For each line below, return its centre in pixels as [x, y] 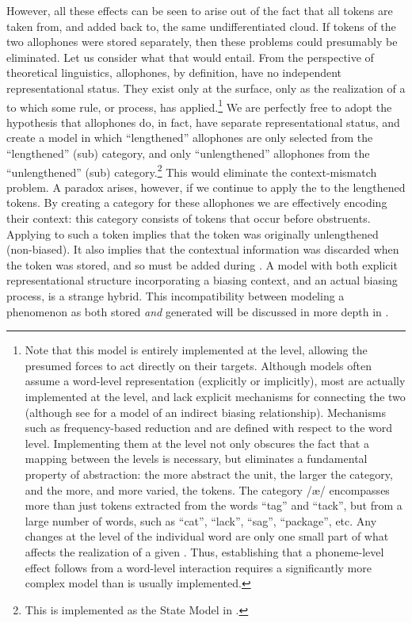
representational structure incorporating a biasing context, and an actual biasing [202, 280]
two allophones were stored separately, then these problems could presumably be [202, 42]
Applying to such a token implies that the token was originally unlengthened [193, 233]
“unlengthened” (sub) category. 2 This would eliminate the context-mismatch [192, 170]
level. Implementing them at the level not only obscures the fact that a [197, 443]
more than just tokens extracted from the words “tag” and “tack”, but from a [214, 505]
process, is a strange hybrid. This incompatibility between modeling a [175, 296]
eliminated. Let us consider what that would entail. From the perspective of [190, 57]
